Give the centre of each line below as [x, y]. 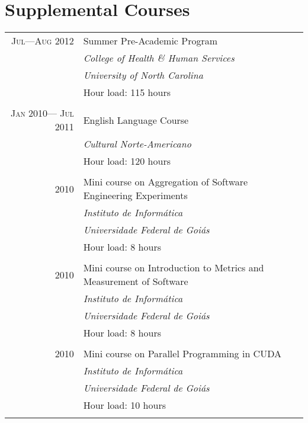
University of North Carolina [143, 75]
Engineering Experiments [135, 196]
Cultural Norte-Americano [137, 144]
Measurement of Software [136, 281]
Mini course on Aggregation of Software [166, 182]
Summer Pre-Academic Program [150, 41]
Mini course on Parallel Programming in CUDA [182, 354]
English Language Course [136, 120]
